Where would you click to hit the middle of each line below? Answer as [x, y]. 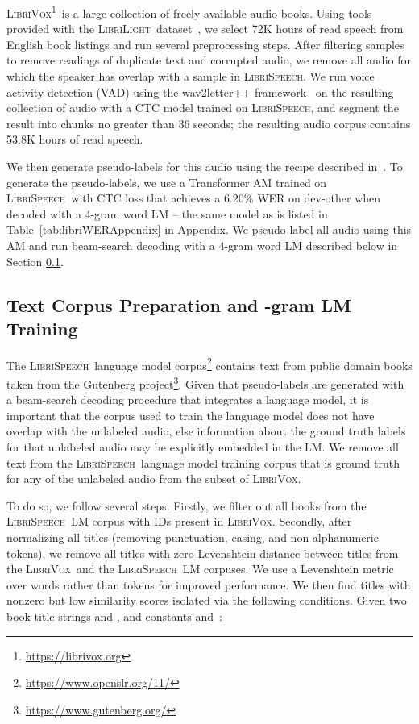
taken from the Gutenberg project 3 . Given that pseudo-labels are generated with [205, 383]
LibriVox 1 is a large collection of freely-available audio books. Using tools [189, 12]
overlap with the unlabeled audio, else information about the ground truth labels [206, 431]
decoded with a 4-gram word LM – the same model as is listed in [167, 213]
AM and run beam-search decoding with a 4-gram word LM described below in [202, 245]
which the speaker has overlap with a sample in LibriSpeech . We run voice [191, 76]
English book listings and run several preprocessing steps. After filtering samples [205, 44]
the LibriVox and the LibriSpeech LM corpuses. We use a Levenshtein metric [200, 569]
